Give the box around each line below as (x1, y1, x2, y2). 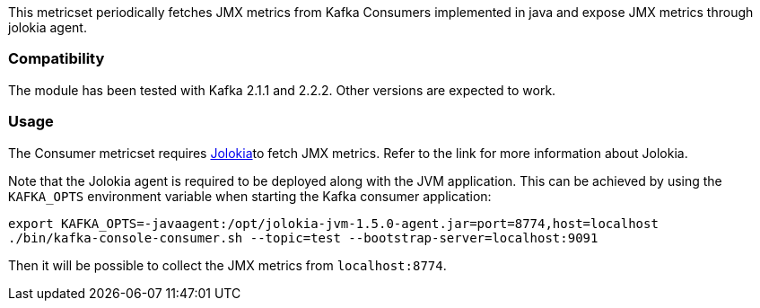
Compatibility (8, 49, 105, 68)
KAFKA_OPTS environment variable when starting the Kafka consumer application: (8, 188, 492, 204)
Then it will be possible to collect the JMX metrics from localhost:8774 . (8, 257, 447, 273)
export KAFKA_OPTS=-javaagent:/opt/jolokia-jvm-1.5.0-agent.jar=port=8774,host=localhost (8, 216, 659, 231)
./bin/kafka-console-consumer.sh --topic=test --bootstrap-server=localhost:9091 (8, 230, 598, 245)
